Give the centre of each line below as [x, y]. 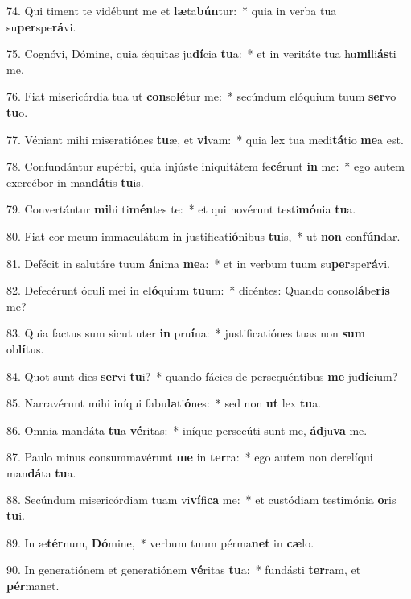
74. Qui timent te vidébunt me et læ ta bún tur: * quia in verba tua [172, 10]
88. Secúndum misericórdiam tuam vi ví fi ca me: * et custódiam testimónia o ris [201, 500]
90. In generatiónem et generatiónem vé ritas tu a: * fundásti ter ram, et [184, 570]
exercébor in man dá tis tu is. [75, 182]
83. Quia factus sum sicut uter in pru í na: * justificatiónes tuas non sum [186, 333]
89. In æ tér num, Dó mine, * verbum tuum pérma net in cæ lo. [160, 542]
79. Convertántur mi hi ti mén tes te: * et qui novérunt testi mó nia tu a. [181, 209]
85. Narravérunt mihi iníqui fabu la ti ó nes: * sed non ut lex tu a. [164, 403]
